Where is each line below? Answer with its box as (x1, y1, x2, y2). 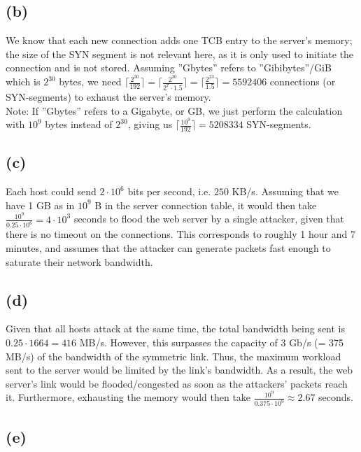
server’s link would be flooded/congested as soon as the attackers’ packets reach (6, 376, 348, 390)
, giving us (127, 117, 173, 132)
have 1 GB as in (6, 197, 75, 212)
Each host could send (6, 184, 97, 199)
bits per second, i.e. (127, 184, 211, 199)
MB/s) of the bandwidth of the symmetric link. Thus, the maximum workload (6, 348, 341, 363)
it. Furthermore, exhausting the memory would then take (6, 390, 251, 404)
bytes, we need (59, 74, 122, 89)
